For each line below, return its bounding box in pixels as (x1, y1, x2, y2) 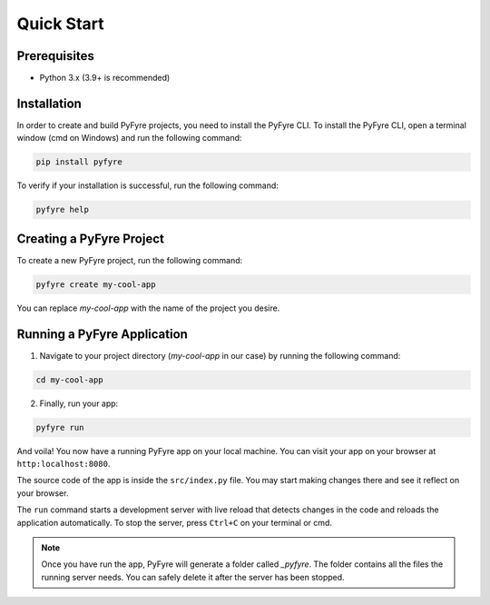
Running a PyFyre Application (16, 326, 188, 342)
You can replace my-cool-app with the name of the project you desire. (16, 302, 280, 313)
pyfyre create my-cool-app (35, 279, 156, 290)
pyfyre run (35, 422, 84, 432)
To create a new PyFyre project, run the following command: (16, 254, 243, 265)
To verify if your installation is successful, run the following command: (16, 180, 279, 191)
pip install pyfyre (35, 157, 122, 167)
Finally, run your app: (39, 398, 119, 409)
